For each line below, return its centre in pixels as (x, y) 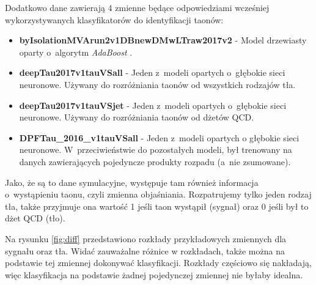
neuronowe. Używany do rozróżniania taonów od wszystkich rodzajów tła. (157, 84)
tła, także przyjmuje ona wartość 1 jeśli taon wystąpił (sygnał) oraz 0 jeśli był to (157, 206)
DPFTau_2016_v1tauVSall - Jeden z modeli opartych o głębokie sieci (159, 137)
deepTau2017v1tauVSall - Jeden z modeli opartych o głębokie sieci (152, 72)
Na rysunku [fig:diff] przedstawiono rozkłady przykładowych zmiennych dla (146, 238)
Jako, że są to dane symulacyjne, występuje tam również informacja (132, 182)
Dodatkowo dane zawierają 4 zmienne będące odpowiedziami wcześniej (137, 7)
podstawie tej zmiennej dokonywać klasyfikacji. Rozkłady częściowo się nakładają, (158, 263)
